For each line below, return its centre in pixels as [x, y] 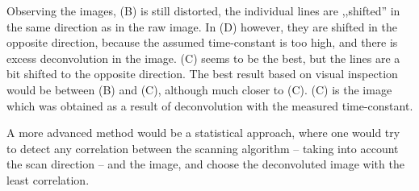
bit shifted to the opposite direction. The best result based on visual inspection [202, 74]
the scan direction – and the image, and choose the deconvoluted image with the [205, 164]
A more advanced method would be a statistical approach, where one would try [203, 133]
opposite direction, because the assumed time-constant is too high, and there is [202, 42]
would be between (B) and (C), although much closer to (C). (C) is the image [199, 89]
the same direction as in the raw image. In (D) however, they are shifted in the [202, 26]
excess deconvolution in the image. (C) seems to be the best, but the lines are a [203, 58]
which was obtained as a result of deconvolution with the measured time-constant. [210, 105]
